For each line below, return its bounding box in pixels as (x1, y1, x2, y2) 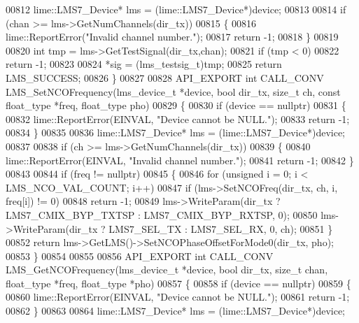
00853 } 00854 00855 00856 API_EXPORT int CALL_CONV (6, 248, 274, 263)
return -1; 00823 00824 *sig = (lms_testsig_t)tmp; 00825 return (6, 57, 282, 71)
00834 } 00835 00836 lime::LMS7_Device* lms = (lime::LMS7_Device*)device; (6, 125, 345, 140)
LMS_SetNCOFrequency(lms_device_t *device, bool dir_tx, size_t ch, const (6, 84, 341, 99)
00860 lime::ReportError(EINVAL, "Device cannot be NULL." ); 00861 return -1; (6, 289, 350, 304)
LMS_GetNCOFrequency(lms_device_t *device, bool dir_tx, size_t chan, (6, 262, 328, 277)
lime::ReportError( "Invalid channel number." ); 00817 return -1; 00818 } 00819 (6, 29, 339, 44)
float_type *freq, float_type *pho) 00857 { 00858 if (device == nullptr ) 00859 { (6, 275, 351, 290)
